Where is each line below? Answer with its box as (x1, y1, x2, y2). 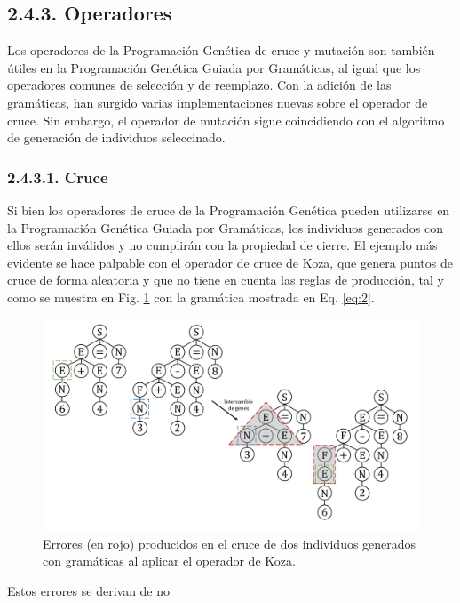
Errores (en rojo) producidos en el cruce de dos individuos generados (43, 534, 416, 552)
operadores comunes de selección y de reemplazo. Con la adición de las (7, 76, 392, 94)
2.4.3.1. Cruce (7, 165, 108, 188)
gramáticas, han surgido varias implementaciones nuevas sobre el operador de (7, 92, 428, 111)
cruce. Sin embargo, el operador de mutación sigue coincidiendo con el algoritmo (7, 110, 445, 129)
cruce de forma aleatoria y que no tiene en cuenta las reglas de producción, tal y (7, 270, 444, 289)
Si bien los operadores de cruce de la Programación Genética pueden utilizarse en (7, 200, 450, 219)
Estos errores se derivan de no (7, 581, 171, 599)
